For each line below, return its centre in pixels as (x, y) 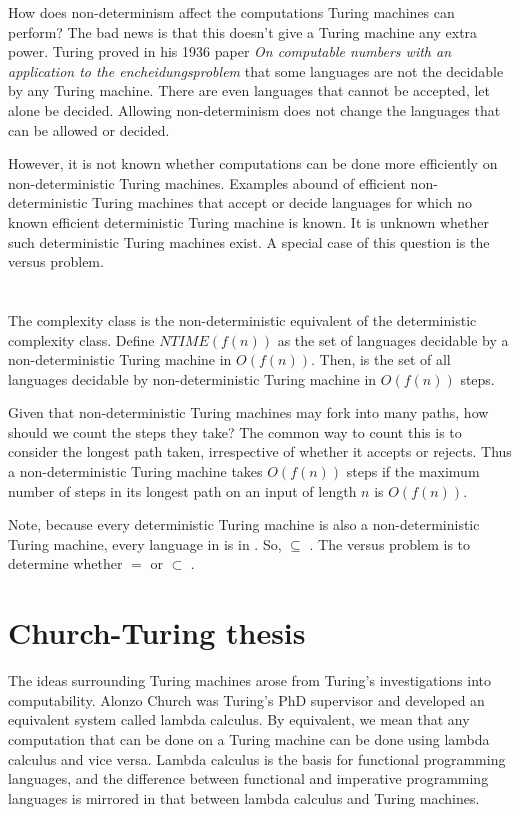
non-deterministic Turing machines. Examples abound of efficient (207, 182)
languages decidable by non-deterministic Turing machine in (192, 378)
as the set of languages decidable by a (393, 339)
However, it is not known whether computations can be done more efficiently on (253, 163)
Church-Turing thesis (157, 632)
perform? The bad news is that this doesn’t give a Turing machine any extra (243, 31)
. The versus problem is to (390, 543)
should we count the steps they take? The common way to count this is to (235, 431)
